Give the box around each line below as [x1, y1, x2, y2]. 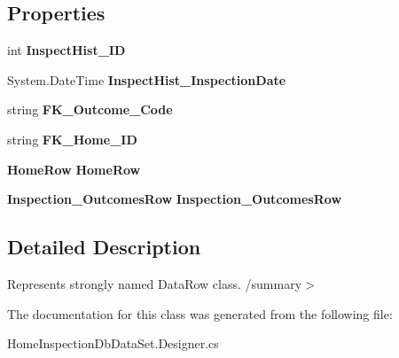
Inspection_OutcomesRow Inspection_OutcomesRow [7, 190, 342, 208]
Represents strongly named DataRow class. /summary [7, 274, 302, 292]
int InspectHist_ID [7, 41, 126, 59]
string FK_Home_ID [7, 129, 137, 148]
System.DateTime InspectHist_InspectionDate [7, 70, 286, 89]
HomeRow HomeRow [7, 160, 141, 178]
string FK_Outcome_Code [7, 100, 173, 119]
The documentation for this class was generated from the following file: [7, 304, 393, 323]
